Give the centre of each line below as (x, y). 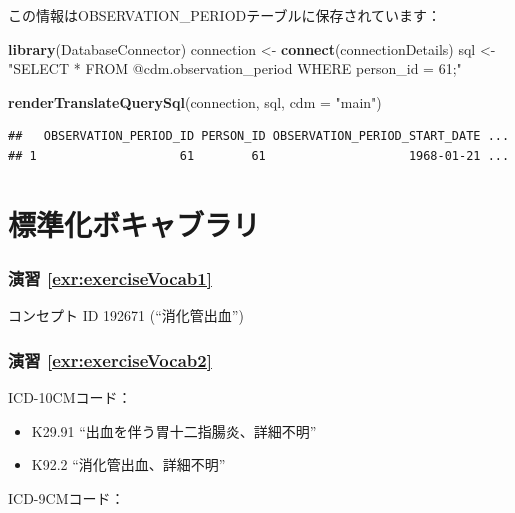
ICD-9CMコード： (66, 497)
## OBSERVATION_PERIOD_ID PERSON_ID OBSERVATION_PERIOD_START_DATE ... (259, 136)
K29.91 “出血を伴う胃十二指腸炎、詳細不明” (174, 430)
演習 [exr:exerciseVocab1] (110, 277)
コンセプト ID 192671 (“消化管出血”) (126, 315)
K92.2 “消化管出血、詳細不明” (128, 464)
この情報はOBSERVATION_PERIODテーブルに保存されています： (224, 15)
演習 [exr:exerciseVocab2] (110, 359)
